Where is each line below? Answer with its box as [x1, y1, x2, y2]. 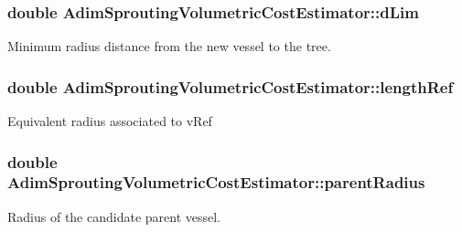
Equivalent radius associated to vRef [7, 111, 212, 131]
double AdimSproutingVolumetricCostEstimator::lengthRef [7, 75, 454, 98]
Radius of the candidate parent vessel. [7, 206, 221, 226]
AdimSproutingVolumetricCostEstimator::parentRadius [7, 171, 425, 194]
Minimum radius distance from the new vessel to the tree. [7, 37, 331, 56]
